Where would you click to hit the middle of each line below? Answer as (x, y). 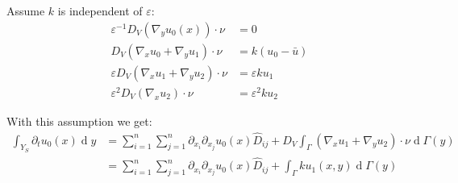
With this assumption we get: (79, 121)
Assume (26, 10)
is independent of (100, 10)
